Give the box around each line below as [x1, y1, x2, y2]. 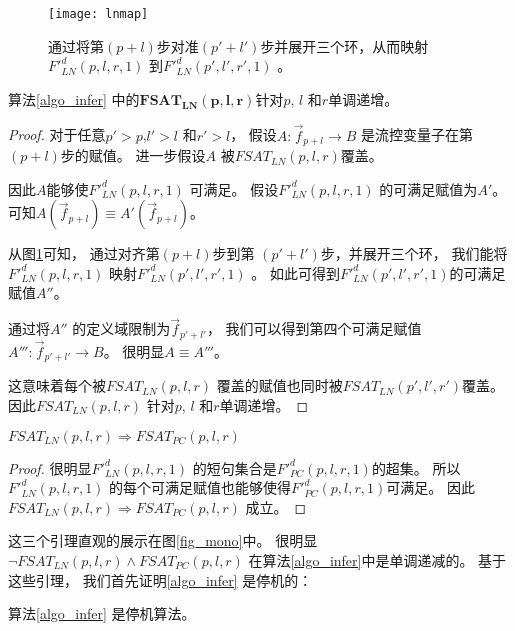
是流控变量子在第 [361, 124, 474, 145]
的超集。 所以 [371, 457, 461, 478]
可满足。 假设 [189, 178, 279, 199]
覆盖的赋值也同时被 [216, 375, 343, 396]
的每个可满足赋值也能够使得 [109, 477, 292, 498]
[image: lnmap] [48, 7, 149, 21]
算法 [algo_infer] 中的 [8, 88, 140, 109]
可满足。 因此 [386, 477, 475, 498]
